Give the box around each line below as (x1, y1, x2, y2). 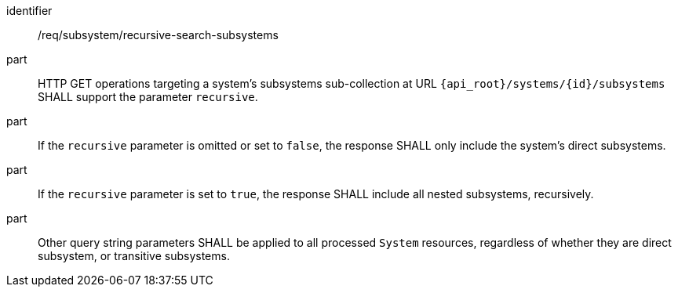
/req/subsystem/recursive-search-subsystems (38, 28, 279, 42)
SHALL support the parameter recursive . (38, 90, 258, 103)
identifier (6, 4, 53, 17)
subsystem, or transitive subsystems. (38, 249, 230, 262)
